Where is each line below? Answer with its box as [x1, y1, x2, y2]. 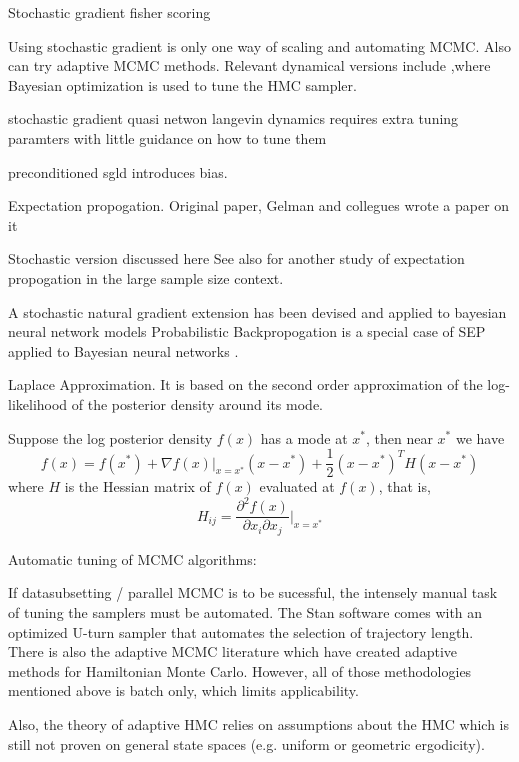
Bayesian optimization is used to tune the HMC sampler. [8, 74, 357, 95]
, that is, [378, 476, 431, 497]
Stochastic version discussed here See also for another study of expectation [8, 248, 465, 269]
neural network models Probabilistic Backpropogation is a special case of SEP [8, 321, 486, 342]
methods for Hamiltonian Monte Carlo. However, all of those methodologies [8, 660, 472, 681]
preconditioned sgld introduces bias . [8, 161, 228, 182]
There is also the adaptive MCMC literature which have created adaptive [8, 641, 458, 662]
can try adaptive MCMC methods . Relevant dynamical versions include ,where [8, 55, 491, 76]
